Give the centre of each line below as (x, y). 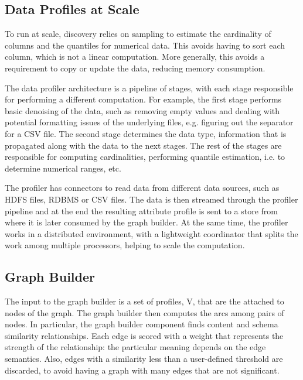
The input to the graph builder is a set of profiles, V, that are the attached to (144, 301)
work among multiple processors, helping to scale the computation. (125, 245)
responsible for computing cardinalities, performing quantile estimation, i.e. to (145, 157)
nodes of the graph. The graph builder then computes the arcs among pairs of (144, 312)
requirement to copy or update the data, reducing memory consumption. (135, 68)
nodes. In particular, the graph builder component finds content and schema (142, 324)
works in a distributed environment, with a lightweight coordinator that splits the (151, 233)
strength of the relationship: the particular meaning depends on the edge (135, 347)
